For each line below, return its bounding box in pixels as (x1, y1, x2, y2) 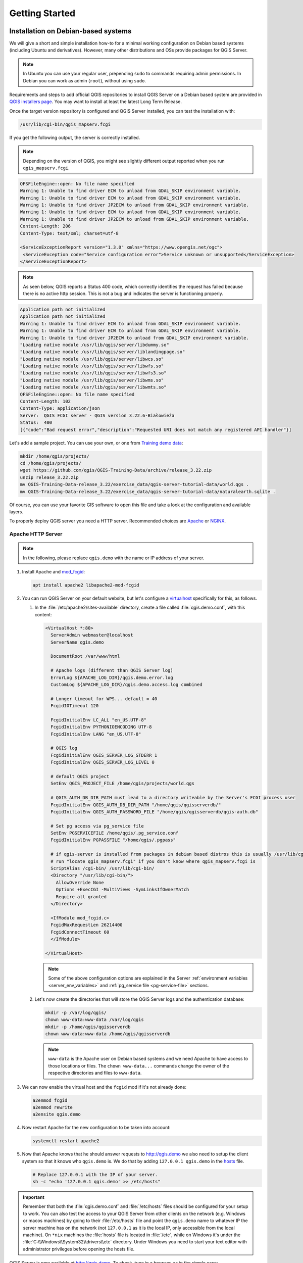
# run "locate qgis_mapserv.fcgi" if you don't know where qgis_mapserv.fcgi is (50, 858, 256, 864)
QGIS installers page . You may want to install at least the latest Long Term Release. (9, 99, 182, 105)
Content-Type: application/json (20, 406, 100, 411)
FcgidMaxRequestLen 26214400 (50, 922, 123, 928)
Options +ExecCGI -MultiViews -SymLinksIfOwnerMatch (56, 887, 189, 893)
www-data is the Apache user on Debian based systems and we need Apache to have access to (48, 1056, 248, 1062)
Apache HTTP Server (9, 530, 63, 538)
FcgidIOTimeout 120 (50, 703, 99, 709)
